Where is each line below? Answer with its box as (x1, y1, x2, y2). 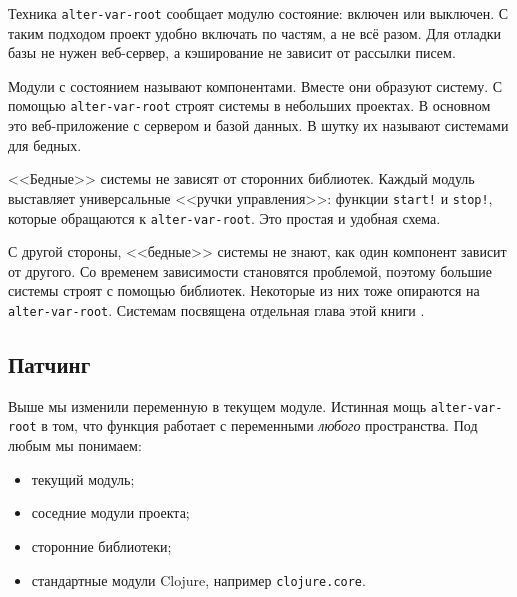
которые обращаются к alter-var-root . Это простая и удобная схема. (8, 207, 441, 228)
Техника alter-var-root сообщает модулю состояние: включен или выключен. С (8, 3, 509, 23)
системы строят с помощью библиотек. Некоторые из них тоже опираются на (8, 280, 480, 301)
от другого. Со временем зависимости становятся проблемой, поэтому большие (8, 260, 492, 281)
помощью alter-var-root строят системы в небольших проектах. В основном (8, 95, 491, 116)
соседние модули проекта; (31, 502, 190, 523)
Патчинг (8, 349, 91, 380)
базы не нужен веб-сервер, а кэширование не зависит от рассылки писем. (8, 42, 456, 63)
